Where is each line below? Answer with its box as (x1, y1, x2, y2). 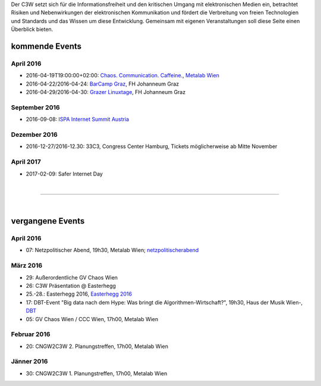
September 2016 (11, 103, 60, 111)
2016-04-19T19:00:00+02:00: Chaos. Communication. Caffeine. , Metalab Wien (26, 72, 220, 79)
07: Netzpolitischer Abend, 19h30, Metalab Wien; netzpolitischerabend (26, 247, 199, 254)
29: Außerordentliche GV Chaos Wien (26, 274, 118, 281)
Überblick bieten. (11, 26, 53, 33)
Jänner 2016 (11, 357, 48, 366)
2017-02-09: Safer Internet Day (26, 170, 103, 177)
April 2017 (11, 158, 41, 166)
